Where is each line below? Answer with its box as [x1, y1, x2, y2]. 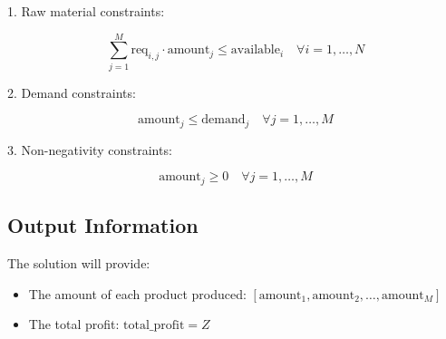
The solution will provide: [7, 254, 150, 273]
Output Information [7, 211, 199, 239]
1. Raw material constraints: [7, 2, 165, 20]
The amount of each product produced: [28, 284, 247, 303]
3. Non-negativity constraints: [7, 140, 172, 159]
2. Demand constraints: [7, 82, 136, 102]
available [230, 44, 280, 57]
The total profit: [28, 315, 120, 334]
